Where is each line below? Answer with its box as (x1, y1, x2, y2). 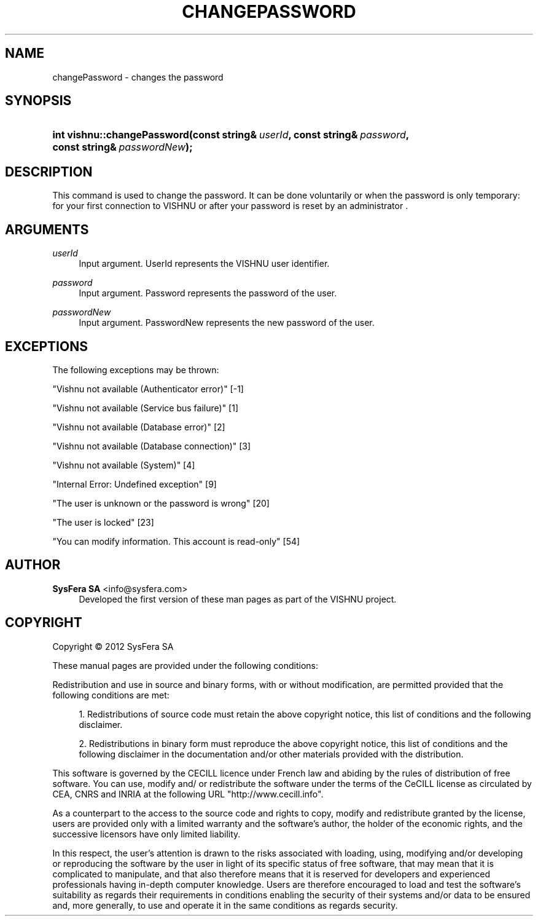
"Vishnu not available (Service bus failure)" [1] (52, 402, 238, 413)
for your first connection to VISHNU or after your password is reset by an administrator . (52, 200, 408, 211)
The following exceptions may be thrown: (52, 364, 219, 375)
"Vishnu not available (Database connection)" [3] (52, 440, 251, 451)
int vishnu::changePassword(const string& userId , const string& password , (52, 128, 409, 141)
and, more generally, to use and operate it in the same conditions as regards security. (52, 899, 398, 911)
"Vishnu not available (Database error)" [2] (52, 421, 225, 432)
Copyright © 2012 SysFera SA (52, 641, 174, 652)
